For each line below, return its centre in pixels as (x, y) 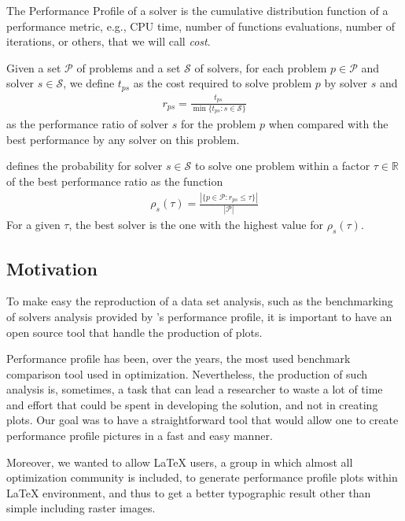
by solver (346, 83)
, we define (89, 83)
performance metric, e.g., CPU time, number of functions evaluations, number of (201, 26)
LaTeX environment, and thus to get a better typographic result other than (189, 492)
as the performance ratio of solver (88, 124)
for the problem (218, 124)
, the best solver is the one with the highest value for (196, 225)
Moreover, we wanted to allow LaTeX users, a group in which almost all (180, 462)
